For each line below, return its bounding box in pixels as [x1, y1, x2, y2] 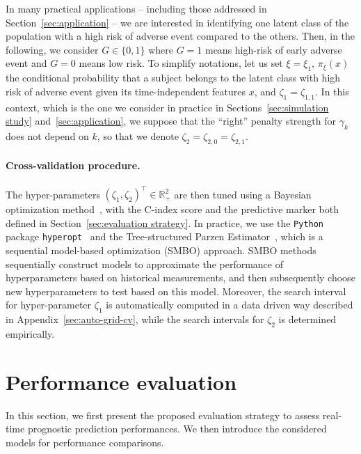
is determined [278, 312, 337, 327]
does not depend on [6, 128, 89, 143]
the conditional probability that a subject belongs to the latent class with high [6, 70, 341, 85]
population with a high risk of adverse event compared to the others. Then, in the [6, 29, 355, 43]
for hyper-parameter [6, 297, 92, 312]
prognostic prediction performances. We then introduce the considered [27, 421, 327, 436]
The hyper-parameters [6, 187, 100, 201]
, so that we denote [97, 128, 179, 143]
